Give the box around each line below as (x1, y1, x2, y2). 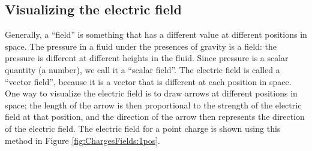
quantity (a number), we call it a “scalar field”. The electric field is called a (5, 63, 280, 75)
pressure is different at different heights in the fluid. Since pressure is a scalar (5, 52, 289, 64)
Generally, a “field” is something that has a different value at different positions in (5, 28, 307, 41)
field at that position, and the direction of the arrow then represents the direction (5, 110, 305, 123)
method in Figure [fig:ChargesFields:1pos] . (5, 134, 160, 146)
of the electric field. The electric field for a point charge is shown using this (5, 122, 281, 134)
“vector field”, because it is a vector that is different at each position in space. (5, 75, 292, 87)
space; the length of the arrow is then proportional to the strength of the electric (5, 98, 302, 111)
